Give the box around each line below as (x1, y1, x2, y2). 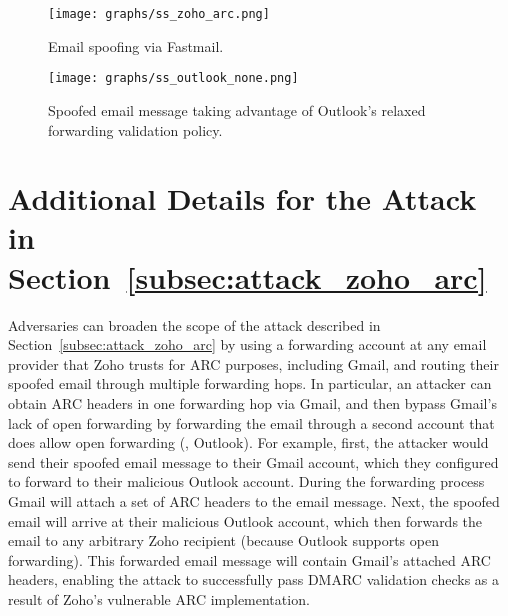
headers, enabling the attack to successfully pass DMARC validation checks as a (8, 569, 499, 590)
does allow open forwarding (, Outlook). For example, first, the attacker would (8, 432, 489, 453)
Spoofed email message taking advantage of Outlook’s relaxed (48, 99, 426, 120)
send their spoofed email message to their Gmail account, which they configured (8, 451, 499, 472)
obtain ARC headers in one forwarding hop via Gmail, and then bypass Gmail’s (8, 392, 497, 413)
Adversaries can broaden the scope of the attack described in (8, 314, 381, 335)
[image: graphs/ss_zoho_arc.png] (48, 7, 270, 21)
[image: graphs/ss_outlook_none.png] (48, 71, 299, 86)
